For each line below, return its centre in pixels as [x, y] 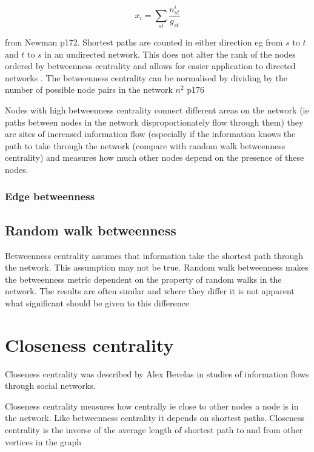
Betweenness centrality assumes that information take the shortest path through [154, 255]
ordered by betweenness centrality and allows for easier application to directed [150, 66]
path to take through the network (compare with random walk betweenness [145, 145]
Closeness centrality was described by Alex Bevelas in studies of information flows [157, 373]
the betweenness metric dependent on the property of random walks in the [143, 279]
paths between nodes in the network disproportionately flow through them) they [154, 122]
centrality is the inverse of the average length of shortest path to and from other [154, 430]
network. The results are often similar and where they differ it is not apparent [150, 291]
